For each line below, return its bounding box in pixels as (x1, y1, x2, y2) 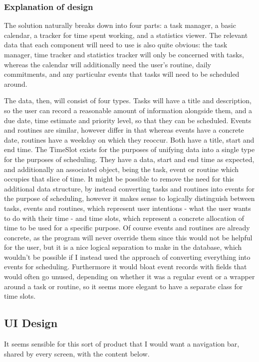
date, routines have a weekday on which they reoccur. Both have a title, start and (4, 134, 255, 145)
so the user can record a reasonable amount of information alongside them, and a (4, 105, 253, 115)
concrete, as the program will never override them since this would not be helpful (4, 232, 253, 242)
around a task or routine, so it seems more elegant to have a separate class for (4, 281, 243, 291)
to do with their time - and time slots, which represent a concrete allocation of (4, 212, 245, 223)
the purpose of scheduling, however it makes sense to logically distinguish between (4, 193, 255, 203)
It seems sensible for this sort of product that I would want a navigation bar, (4, 339, 240, 349)
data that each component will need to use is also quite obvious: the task (4, 39, 228, 50)
